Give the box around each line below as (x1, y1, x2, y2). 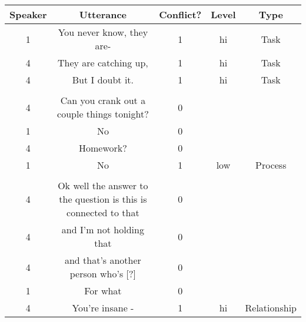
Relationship (245, 301, 297, 314)
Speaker (9, 8, 47, 21)
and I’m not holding (61, 223, 144, 236)
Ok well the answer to (58, 179, 148, 192)
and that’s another (64, 253, 141, 267)
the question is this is (59, 192, 147, 206)
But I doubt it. (72, 73, 134, 86)
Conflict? (159, 8, 202, 21)
